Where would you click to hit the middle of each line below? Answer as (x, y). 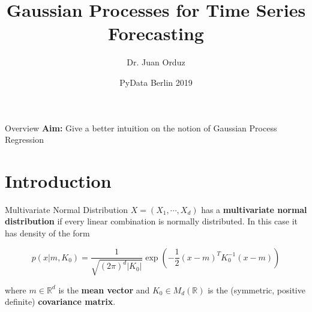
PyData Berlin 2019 (156, 82)
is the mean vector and (104, 289)
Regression (24, 139)
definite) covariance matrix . (60, 301)
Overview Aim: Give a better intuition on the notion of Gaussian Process (141, 127)
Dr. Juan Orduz (156, 62)
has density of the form (47, 233)
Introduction (58, 180)
